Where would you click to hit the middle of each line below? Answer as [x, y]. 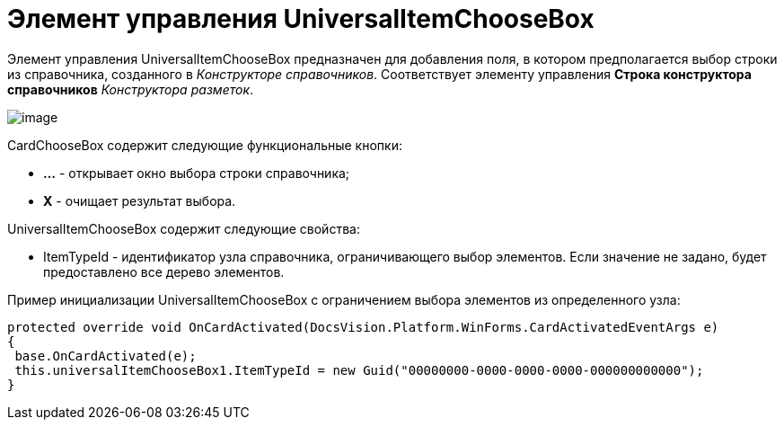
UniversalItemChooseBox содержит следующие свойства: [184, 228]
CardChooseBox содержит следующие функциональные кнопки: [205, 145]
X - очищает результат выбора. [140, 200]
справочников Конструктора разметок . [131, 89]
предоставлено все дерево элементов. [164, 271]
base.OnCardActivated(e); [106, 356]
